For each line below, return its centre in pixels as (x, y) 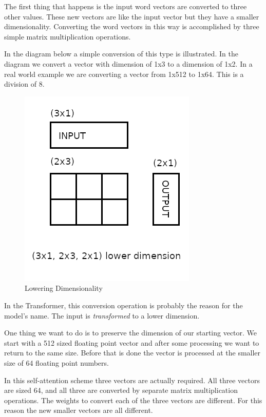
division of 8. (24, 84)
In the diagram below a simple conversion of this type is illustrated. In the (121, 54)
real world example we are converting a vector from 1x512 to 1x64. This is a (124, 74)
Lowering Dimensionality (64, 288)
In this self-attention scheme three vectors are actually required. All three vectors (132, 380)
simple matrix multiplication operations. (68, 36)
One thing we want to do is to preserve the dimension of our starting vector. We (131, 333)
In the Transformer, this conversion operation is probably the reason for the (123, 305)
